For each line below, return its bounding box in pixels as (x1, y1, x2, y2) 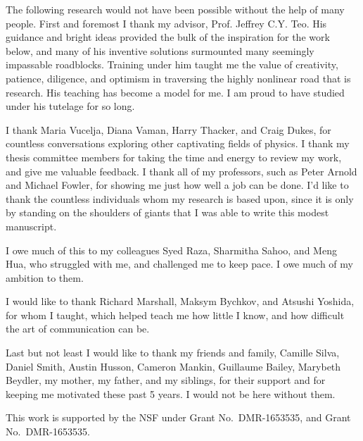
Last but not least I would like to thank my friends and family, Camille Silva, (6, 345, 340, 360)
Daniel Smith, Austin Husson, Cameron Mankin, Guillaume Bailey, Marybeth (6, 359, 341, 373)
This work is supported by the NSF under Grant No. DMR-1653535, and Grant (6, 410, 351, 425)
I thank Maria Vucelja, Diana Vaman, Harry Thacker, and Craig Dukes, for (6, 122, 331, 137)
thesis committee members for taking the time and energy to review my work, (6, 149, 342, 164)
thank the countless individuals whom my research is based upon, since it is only (6, 191, 354, 206)
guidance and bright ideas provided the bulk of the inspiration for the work (6, 30, 330, 44)
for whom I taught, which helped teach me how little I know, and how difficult (6, 307, 345, 322)
